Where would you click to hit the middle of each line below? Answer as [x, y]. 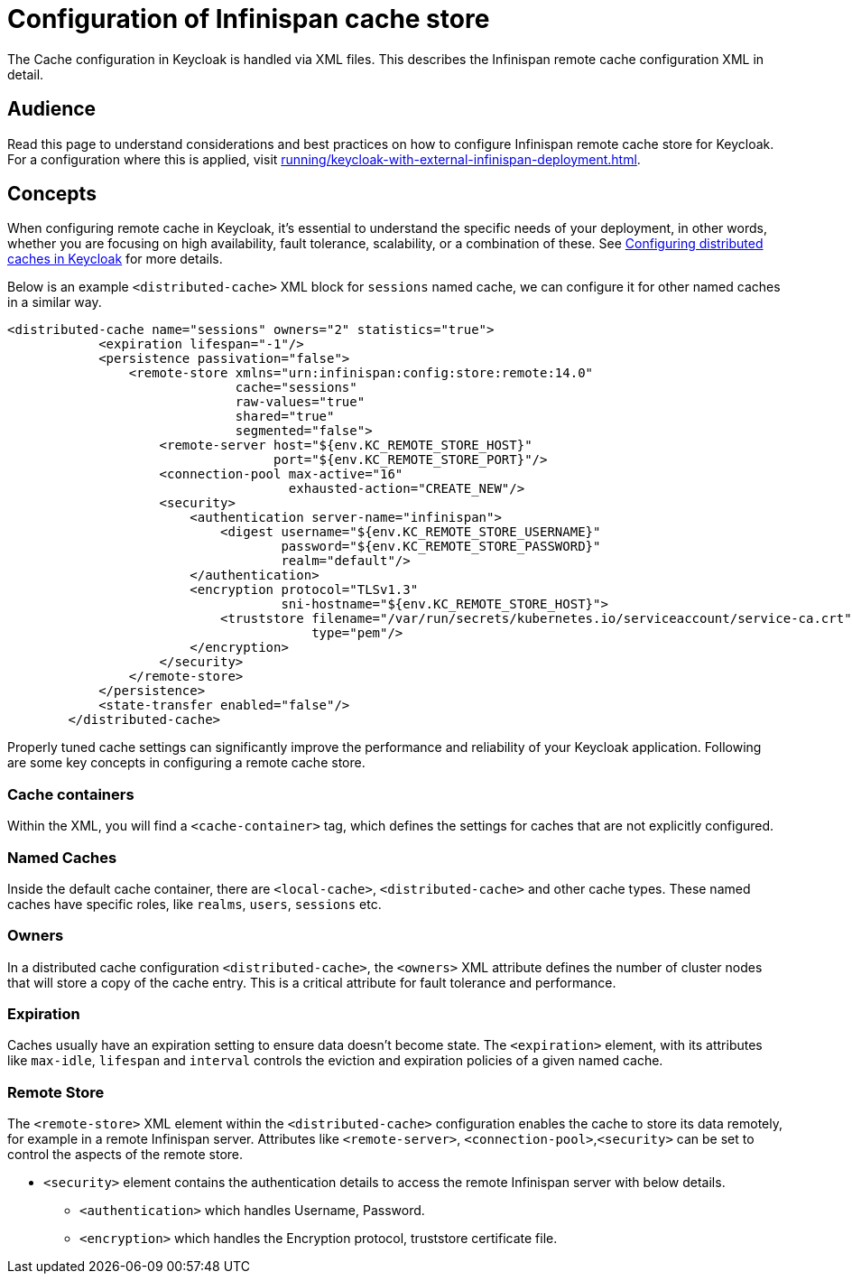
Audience [52, 109]
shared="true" [285, 417]
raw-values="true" [300, 402]
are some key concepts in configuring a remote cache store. [186, 763]
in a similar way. [55, 302]
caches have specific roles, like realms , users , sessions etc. [194, 904]
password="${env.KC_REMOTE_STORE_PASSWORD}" [441, 547]
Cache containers [71, 794]
